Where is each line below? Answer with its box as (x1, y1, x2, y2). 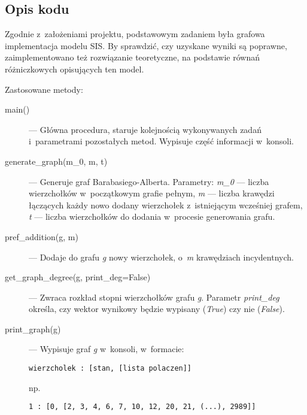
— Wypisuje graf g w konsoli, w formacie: (29, 343, 184, 355)
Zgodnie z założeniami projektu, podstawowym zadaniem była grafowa (5, 28, 265, 40)
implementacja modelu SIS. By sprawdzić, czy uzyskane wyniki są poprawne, (5, 39, 287, 52)
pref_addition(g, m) (5, 230, 78, 243)
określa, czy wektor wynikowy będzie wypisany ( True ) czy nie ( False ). (29, 302, 285, 315)
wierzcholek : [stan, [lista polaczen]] (29, 364, 192, 373)
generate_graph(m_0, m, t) (5, 155, 108, 167)
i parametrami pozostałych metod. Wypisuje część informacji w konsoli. (29, 135, 294, 147)
